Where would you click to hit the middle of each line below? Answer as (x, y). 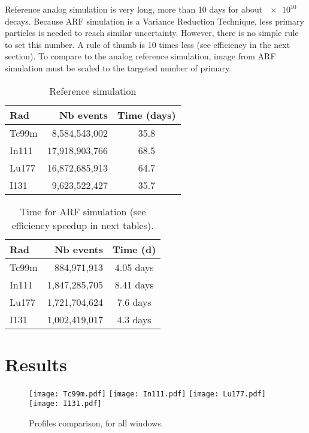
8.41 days (134, 284)
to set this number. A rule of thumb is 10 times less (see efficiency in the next (148, 44)
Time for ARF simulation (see (83, 211)
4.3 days (134, 319)
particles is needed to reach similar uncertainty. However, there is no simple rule (152, 33)
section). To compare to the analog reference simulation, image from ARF (140, 56)
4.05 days (134, 267)
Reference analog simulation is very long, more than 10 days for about (134, 9)
